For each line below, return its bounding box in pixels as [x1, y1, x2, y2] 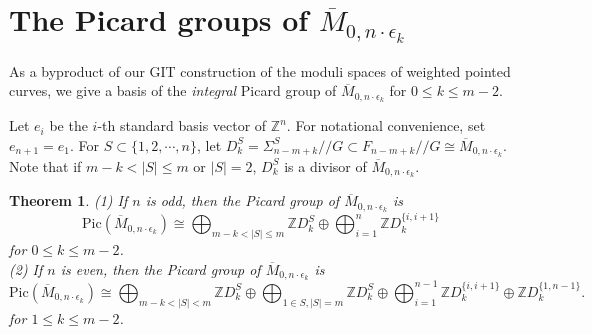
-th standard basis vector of [97, 115, 267, 136]
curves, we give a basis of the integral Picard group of [9, 80, 337, 101]
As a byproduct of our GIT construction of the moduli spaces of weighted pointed [9, 60, 511, 81]
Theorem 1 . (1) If [9, 190, 128, 211]
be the [49, 115, 88, 136]
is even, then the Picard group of [60, 258, 261, 279]
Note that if [9, 155, 82, 176]
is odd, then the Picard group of [145, 190, 340, 211]
